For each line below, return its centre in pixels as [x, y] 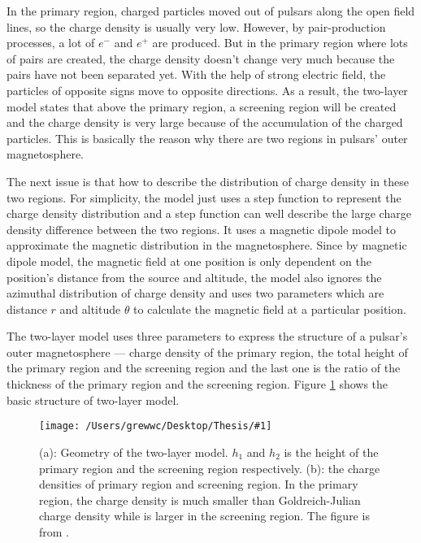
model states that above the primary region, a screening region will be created [202, 106]
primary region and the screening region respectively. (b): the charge [210, 468]
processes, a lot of [51, 43]
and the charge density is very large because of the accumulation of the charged [205, 122]
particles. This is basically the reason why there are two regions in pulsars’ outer [207, 138]
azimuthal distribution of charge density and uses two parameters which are [195, 293]
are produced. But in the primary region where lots [280, 43]
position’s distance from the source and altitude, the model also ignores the [194, 277]
